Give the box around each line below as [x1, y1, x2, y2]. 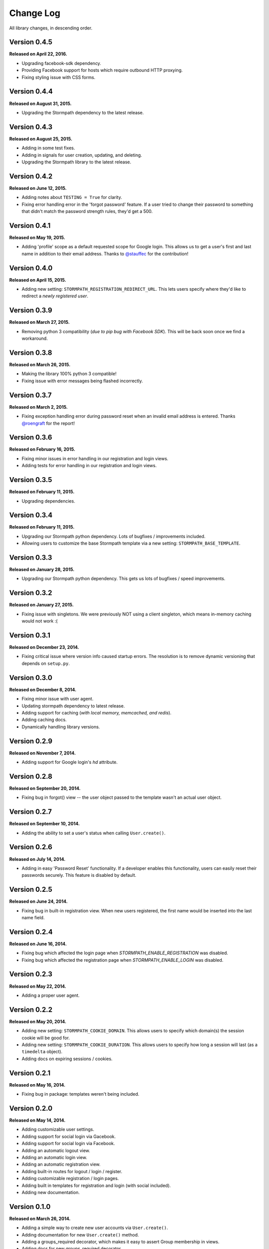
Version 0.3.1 [9, 631, 51, 639]
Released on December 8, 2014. [9, 686, 77, 692]
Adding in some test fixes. [21, 145, 75, 151]
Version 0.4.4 [9, 87, 53, 96]
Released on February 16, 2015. [9, 446, 76, 452]
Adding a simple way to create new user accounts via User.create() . [21, 1225, 168, 1231]
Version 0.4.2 [9, 172, 53, 180]
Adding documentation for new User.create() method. [21, 1232, 139, 1238]
